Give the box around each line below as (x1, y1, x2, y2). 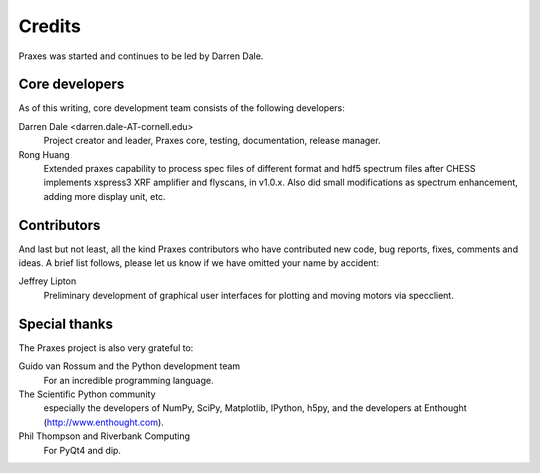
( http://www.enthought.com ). (43, 416, 164, 428)
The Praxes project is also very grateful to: (18, 341, 194, 354)
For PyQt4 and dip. (43, 444, 122, 456)
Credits (18, 15, 82, 37)
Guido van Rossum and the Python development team (18, 360, 241, 372)
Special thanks (18, 315, 114, 332)
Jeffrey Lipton (18, 275, 77, 287)
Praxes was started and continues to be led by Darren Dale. (18, 50, 264, 62)
